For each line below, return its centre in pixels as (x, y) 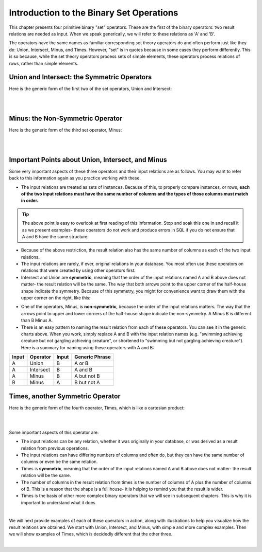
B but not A (87, 383)
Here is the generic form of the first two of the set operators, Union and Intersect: (90, 89)
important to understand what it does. (59, 502)
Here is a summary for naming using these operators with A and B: (88, 347)
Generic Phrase (93, 357)
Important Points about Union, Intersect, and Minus (88, 160)
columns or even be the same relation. (59, 462)
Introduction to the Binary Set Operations (94, 13)
